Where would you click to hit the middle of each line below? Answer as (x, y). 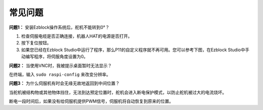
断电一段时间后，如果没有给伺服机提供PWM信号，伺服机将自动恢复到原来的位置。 (91, 101)
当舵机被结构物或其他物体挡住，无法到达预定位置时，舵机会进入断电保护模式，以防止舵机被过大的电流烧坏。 (118, 92)
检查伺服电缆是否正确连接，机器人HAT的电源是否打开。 (77, 36)
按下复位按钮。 (36, 43)
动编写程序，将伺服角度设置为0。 (55, 56)
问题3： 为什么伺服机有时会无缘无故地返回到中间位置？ (64, 83)
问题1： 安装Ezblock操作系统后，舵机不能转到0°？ (59, 27)
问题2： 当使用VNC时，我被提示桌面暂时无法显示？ (60, 65)
